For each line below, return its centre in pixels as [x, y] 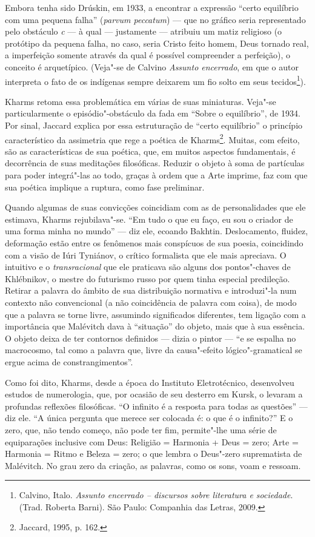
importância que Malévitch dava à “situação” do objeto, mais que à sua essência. [155, 326]
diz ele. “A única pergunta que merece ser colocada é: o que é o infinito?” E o [149, 418]
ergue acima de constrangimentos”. [69, 361]
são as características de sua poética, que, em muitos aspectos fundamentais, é [150, 151]
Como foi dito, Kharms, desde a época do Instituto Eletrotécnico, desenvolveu [150, 382]
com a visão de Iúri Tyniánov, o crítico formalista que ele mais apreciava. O [146, 255]
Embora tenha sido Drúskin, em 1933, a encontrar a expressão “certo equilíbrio [152, 7]
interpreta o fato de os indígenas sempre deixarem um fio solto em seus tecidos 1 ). [155, 80]
